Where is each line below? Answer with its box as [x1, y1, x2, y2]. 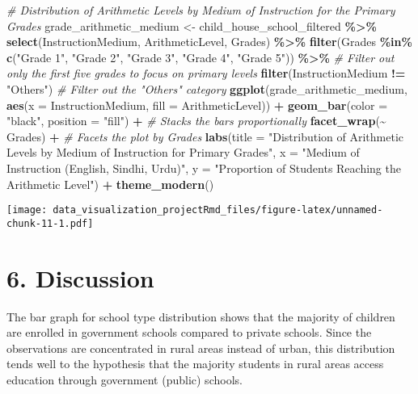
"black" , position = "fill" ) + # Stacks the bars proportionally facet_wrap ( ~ [6, 112, 386, 129]
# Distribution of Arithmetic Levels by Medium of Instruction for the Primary [6, 2, 395, 18]
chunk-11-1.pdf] [6, 217, 94, 229]
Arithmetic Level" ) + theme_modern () [6, 175, 214, 192]
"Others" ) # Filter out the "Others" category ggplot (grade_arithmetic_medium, [6, 80, 407, 97]
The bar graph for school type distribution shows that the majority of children [6, 308, 395, 325]
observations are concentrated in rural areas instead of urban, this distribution [6, 339, 395, 356]
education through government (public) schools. [6, 371, 243, 388]
